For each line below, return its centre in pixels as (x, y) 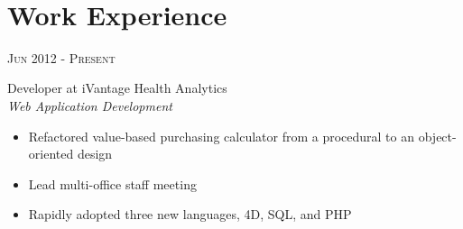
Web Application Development (90, 105)
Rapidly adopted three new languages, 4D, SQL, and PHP (190, 214)
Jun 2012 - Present (61, 57)
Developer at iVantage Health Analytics (117, 88)
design (95, 154)
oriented (51, 154)
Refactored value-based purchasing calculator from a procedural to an (222, 136)
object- (437, 136)
